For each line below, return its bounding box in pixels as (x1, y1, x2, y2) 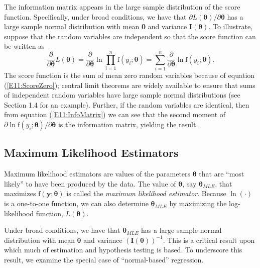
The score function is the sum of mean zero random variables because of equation (4, 70, 255, 80)
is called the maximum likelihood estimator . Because (66, 188, 226, 199)
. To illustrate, (208, 21, 253, 32)
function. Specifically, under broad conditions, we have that (4, 11, 187, 22)
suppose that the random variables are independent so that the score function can (4, 31, 256, 41)
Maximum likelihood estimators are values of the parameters (4, 168, 191, 179)
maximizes (4, 188, 36, 199)
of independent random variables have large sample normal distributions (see (4, 90, 240, 100)
